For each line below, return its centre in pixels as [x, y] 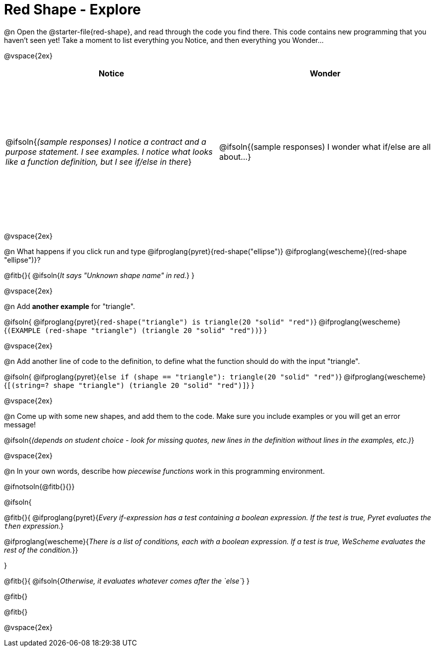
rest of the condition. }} [41, 550]
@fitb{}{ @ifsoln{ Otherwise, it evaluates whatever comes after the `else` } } [127, 581]
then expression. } [34, 526]
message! [20, 424]
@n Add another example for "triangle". [70, 306]
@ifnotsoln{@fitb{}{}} [39, 486]
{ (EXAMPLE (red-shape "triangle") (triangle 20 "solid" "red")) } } [136, 330]
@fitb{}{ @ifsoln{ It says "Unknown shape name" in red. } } [99, 275]
